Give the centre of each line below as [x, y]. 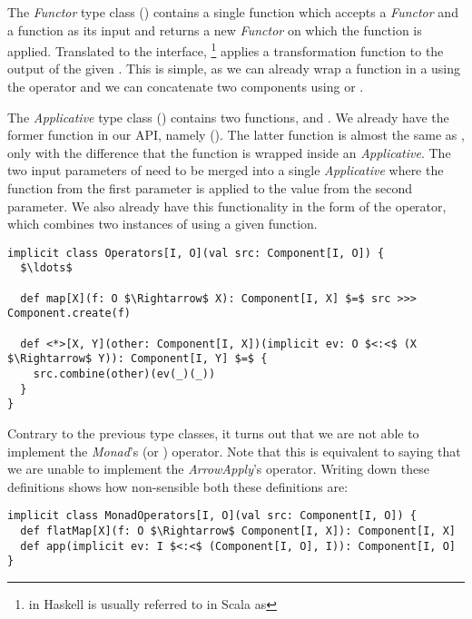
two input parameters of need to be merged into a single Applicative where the [226, 170]
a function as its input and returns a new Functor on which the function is [215, 29]
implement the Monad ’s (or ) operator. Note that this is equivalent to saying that [234, 451]
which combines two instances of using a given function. [162, 224]
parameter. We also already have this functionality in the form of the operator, [227, 206]
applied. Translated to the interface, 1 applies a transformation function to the [226, 49]
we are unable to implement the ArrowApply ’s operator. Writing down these [218, 469]
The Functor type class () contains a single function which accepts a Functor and [233, 12]
